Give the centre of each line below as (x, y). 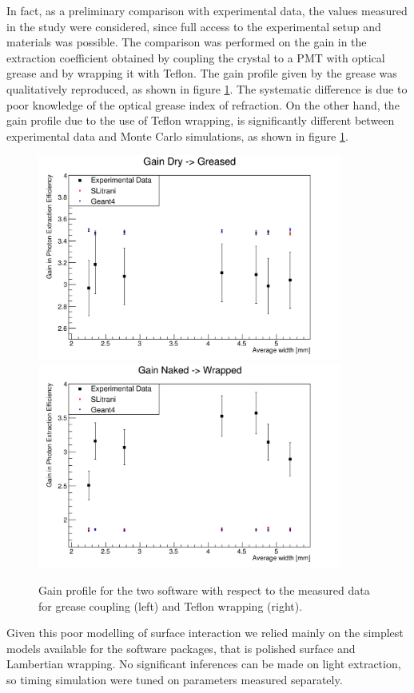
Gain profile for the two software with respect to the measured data (204, 590)
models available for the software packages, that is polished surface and (181, 648)
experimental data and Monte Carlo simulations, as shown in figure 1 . (177, 135)
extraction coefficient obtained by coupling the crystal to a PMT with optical (196, 57)
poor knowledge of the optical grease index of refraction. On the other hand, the (203, 104)
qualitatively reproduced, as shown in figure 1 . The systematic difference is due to (207, 88)
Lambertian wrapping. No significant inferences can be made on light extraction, (204, 664)
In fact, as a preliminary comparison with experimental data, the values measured (207, 10)
